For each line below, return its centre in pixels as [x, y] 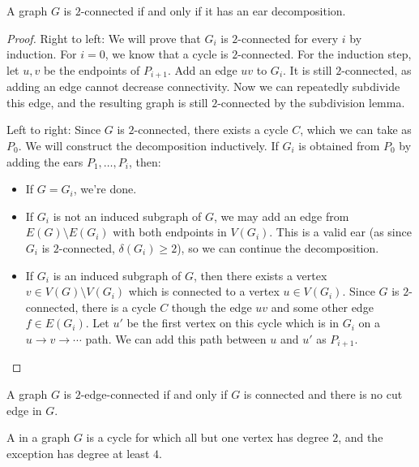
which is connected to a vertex [204, 291]
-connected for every [288, 38]
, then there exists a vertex [261, 275]
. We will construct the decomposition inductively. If [148, 146]
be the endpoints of [92, 69]
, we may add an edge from [281, 216]
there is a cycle [119, 307]
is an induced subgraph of [117, 275]
